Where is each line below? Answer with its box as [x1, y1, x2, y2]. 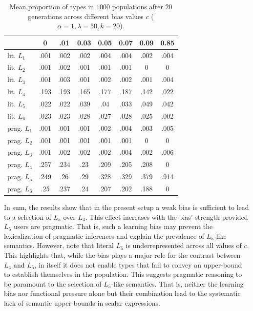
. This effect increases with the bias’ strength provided [85, 211, 248, 222]
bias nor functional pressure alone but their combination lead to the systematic [4, 288, 241, 298]
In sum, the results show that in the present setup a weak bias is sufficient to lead [4, 202, 249, 212]
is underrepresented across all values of [126, 240, 242, 250]
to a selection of [4, 211, 51, 222]
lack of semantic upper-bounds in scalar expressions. [4, 297, 160, 308]
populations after [112, 1, 163, 11]
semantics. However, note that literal [4, 240, 114, 250]
